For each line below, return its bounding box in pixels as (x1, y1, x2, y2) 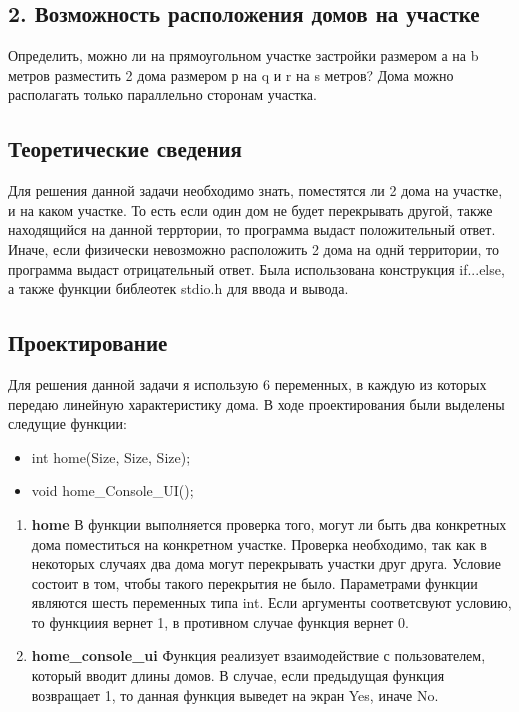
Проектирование (8, 327, 168, 358)
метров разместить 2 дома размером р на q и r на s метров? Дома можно (8, 64, 454, 85)
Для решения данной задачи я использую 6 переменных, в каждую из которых (8, 373, 487, 394)
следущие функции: (8, 413, 127, 434)
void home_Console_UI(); (31, 480, 194, 501)
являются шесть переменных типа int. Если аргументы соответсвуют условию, (31, 592, 512, 613)
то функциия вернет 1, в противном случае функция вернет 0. (31, 611, 409, 632)
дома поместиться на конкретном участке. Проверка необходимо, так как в (31, 533, 487, 554)
